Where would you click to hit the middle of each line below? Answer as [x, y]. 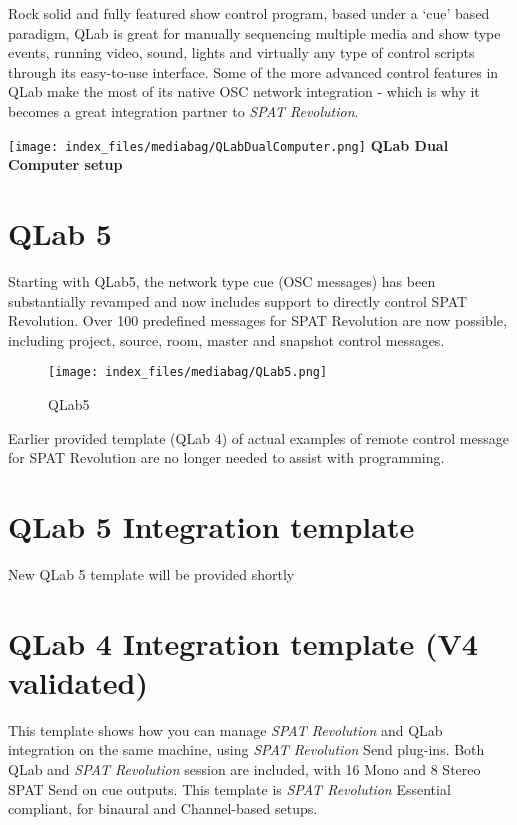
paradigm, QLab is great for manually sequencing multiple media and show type [254, 32]
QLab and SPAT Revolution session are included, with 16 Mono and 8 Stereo [244, 768]
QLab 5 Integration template [211, 525]
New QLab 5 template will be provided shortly [151, 573]
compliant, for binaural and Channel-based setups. [163, 808]
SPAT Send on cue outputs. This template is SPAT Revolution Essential [229, 788]
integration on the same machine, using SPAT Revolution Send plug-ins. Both [246, 749]
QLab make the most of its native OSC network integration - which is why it [244, 91]
